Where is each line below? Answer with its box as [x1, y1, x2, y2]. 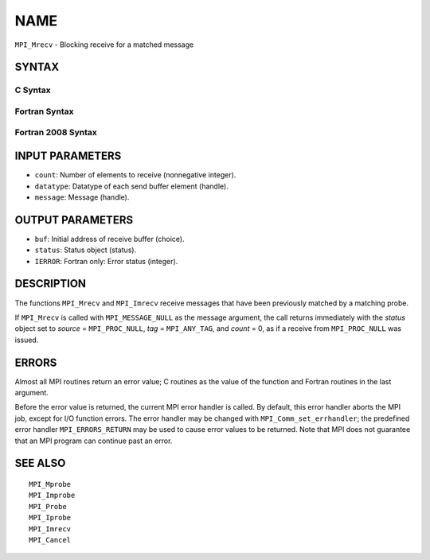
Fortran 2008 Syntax [14, 127, 97, 138]
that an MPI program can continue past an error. [14, 436, 173, 445]
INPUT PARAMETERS [14, 150, 122, 163]
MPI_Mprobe [29, 480, 72, 488]
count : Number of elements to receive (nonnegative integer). [34, 170, 236, 180]
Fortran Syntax [14, 106, 74, 117]
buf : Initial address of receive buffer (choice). [34, 234, 185, 243]
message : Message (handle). [34, 192, 130, 202]
